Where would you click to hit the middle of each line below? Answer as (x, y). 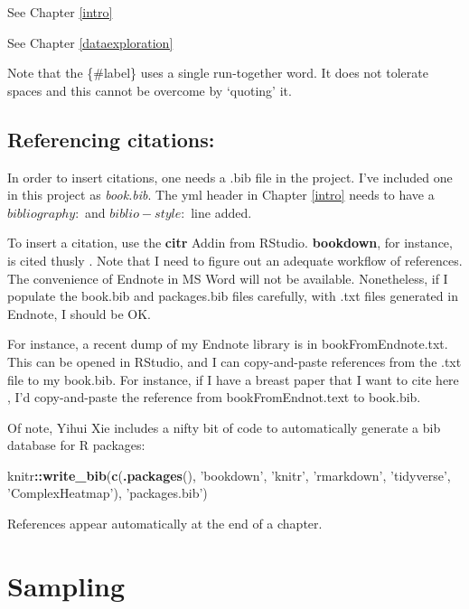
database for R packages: (76, 445)
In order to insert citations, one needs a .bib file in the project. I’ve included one (230, 177)
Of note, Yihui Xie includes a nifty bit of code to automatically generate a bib (224, 427)
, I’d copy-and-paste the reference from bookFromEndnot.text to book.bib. (214, 397)
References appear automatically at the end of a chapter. (165, 524)
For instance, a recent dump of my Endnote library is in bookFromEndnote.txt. (228, 344)
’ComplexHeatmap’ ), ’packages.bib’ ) (108, 493)
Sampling (66, 585)
